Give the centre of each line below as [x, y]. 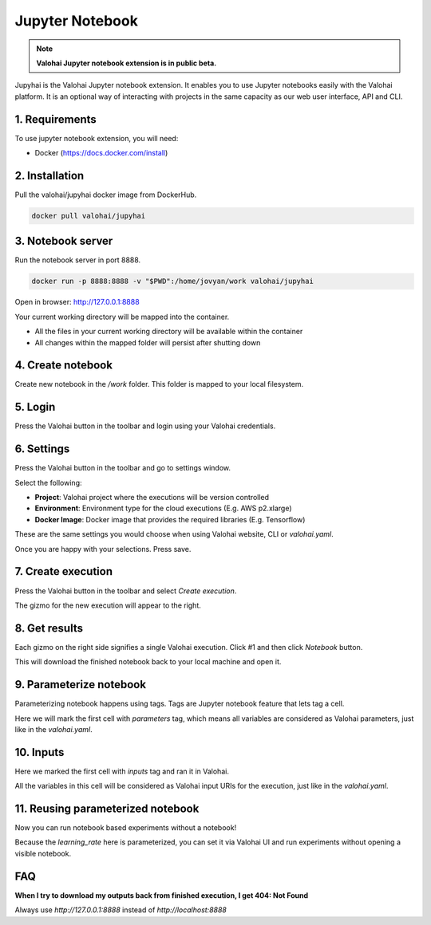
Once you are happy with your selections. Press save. [103, 549]
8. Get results [49, 628]
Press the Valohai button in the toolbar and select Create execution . [126, 591]
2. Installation [49, 175]
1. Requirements [56, 119]
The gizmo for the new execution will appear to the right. [108, 605]
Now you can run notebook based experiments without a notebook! [126, 828]
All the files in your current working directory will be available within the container [169, 332]
